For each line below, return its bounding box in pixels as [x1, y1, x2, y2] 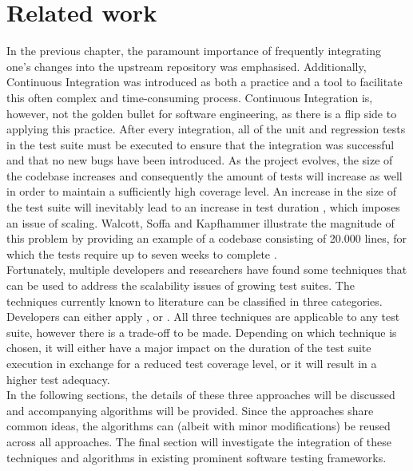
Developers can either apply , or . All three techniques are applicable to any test [6, 308, 400, 325]
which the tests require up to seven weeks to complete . [6, 245, 277, 262]
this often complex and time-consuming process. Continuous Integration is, [6, 89, 373, 105]
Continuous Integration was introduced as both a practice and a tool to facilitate [6, 73, 403, 90]
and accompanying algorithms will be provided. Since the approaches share [6, 402, 374, 418]
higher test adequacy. [6, 370, 110, 387]
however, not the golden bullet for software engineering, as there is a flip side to [6, 105, 397, 121]
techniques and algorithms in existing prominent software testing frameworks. [6, 449, 387, 465]
